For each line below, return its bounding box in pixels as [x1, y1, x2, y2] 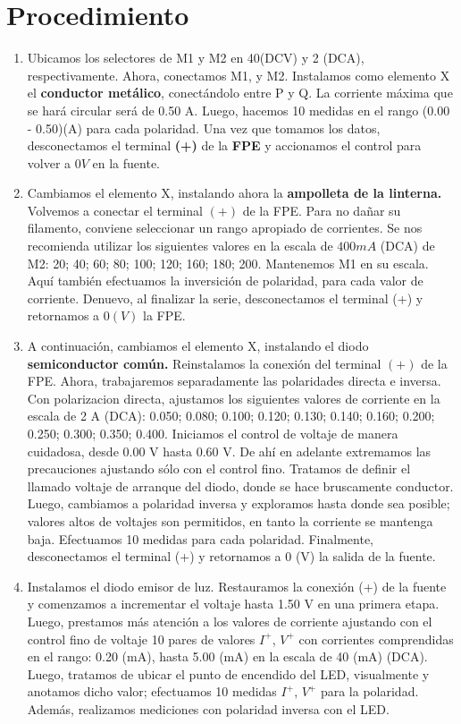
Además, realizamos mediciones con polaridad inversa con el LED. [27, 699, 390, 718]
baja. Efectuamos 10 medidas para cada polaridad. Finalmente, [27, 529, 374, 548]
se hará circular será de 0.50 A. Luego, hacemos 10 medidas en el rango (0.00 [27, 100, 450, 119]
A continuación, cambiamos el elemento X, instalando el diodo [27, 336, 369, 355]
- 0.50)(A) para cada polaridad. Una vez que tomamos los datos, [27, 118, 381, 137]
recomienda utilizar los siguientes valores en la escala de [27, 236, 333, 255]
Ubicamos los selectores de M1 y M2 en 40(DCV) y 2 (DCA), [27, 48, 365, 67]
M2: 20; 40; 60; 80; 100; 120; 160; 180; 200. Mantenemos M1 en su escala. [27, 253, 429, 272]
